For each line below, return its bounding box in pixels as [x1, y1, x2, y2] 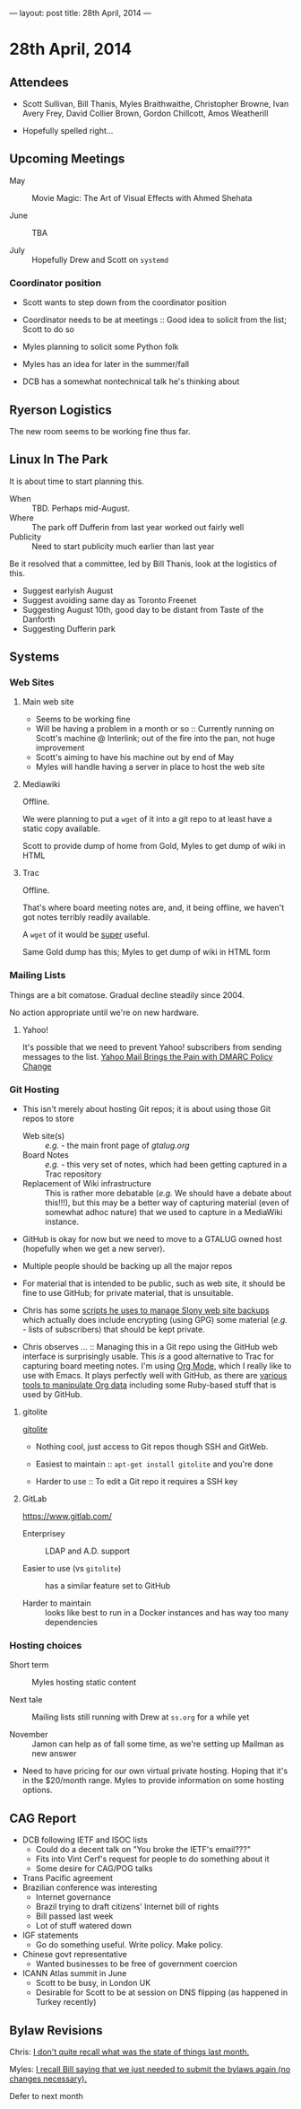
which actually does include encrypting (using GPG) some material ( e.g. [21, 1315, 288, 1326]
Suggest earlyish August [21, 585, 114, 596]
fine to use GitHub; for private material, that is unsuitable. [21, 1288, 235, 1299]
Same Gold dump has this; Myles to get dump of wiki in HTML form [21, 947, 271, 958]
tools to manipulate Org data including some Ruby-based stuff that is [21, 1379, 277, 1390]
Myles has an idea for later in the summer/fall [21, 359, 190, 370]
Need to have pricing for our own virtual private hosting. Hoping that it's [21, 1765, 288, 1776]
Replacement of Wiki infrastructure [21, 1178, 152, 1189]
